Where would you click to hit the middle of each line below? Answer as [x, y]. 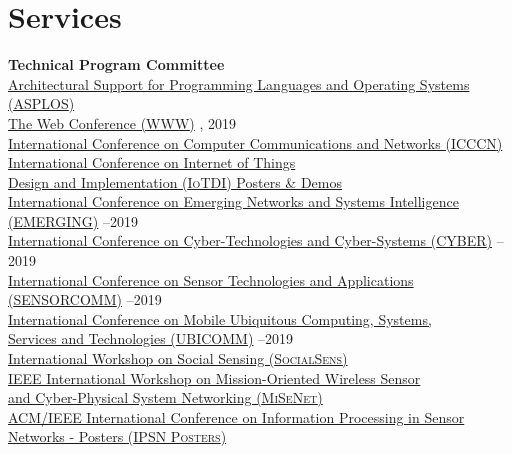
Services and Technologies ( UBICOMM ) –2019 [151, 338]
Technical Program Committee [116, 64]
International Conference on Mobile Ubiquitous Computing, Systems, [220, 318]
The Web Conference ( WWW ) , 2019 [122, 122]
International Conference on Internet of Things [152, 162]
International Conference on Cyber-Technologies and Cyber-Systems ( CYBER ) [250, 240]
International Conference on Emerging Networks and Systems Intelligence [233, 201]
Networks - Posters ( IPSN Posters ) [117, 436]
